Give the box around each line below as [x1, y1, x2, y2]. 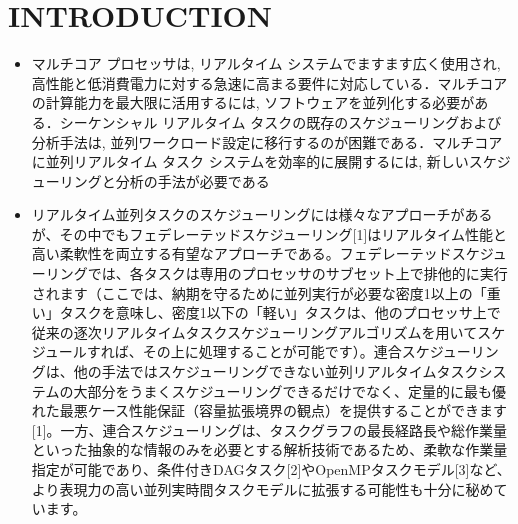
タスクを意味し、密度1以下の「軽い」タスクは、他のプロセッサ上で [59, 302, 501, 323]
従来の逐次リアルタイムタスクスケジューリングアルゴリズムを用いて [31, 321, 478, 342]
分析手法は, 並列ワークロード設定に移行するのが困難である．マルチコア [31, 131, 503, 152]
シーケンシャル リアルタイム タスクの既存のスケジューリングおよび [59, 111, 502, 132]
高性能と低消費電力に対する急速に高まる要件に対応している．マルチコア [31, 72, 508, 93]
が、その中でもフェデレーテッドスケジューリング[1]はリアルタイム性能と [31, 223, 507, 244]
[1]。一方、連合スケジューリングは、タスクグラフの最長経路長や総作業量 [31, 419, 508, 440]
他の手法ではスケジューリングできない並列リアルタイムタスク [73, 361, 479, 382]
